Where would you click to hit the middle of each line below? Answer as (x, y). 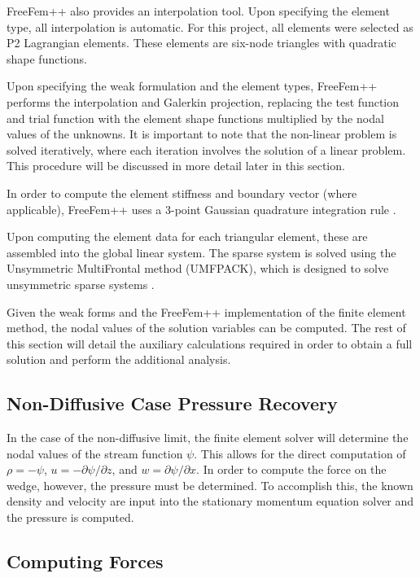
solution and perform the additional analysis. (119, 359)
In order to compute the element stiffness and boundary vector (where (182, 193)
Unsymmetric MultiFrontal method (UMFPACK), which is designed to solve (198, 268)
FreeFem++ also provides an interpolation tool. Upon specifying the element (198, 11)
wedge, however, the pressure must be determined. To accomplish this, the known (210, 485)
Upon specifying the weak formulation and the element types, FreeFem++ (192, 86)
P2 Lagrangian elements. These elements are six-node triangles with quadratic (201, 43)
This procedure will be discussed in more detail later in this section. (176, 166)
